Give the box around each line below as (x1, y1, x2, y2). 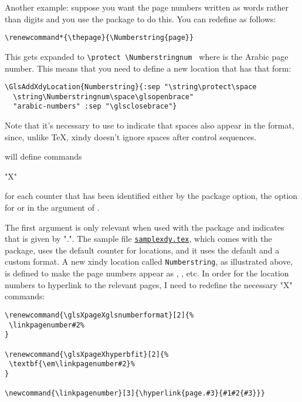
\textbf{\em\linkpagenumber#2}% (9, 360, 135, 369)
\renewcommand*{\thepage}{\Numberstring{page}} (5, 33, 194, 42)
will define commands (5, 150, 82, 163)
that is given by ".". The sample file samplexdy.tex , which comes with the (5, 232, 272, 245)
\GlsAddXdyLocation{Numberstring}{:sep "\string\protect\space (5, 83, 257, 92)
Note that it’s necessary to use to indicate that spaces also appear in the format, (5, 119, 294, 131)
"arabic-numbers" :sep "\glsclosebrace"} (13, 102, 177, 111)
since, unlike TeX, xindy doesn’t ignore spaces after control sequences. (5, 130, 257, 143)
